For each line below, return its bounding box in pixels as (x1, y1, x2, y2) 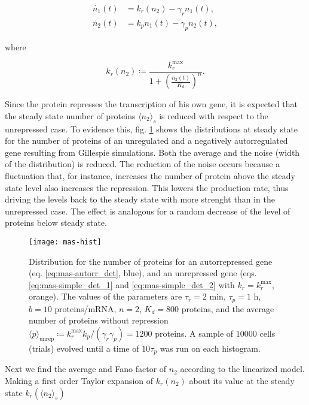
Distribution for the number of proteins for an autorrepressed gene (29, 255, 273, 267)
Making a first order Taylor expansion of (5, 374, 154, 387)
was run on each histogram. (160, 341, 261, 354)
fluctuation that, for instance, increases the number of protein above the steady (5, 169, 295, 182)
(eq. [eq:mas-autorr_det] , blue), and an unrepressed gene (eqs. (29, 267, 257, 279)
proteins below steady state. (5, 216, 107, 229)
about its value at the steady (189, 374, 295, 387)
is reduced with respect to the (159, 109, 268, 122)
